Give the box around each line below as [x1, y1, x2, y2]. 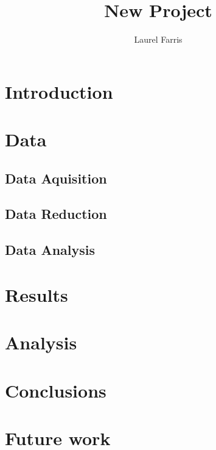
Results [5, 282, 68, 307]
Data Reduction [5, 204, 107, 223]
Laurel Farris [134, 33, 183, 46]
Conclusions [5, 377, 106, 402]
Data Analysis [5, 240, 96, 259]
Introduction [5, 79, 113, 104]
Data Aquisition [5, 168, 107, 187]
